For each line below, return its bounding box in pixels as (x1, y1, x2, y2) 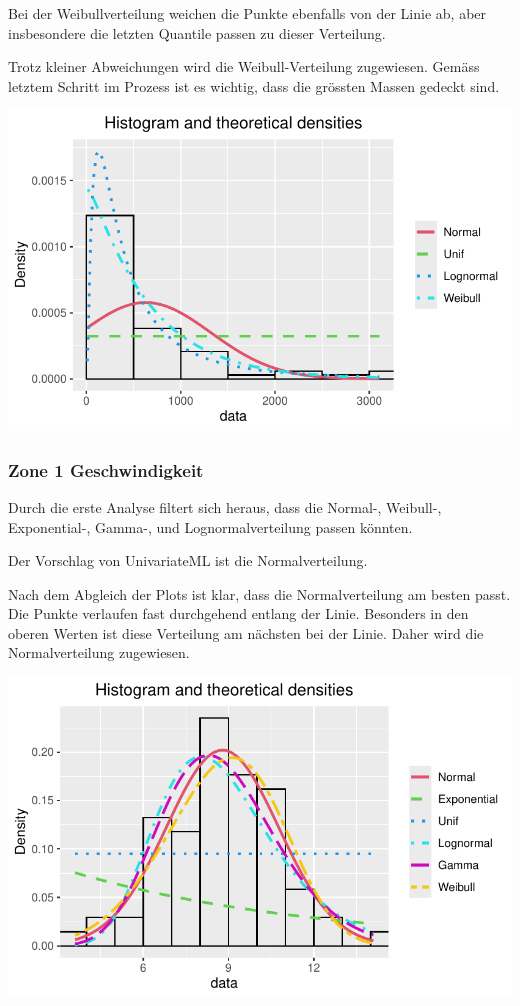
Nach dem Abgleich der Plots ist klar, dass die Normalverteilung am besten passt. (8, 583, 511, 604)
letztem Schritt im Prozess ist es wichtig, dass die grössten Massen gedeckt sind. (8, 75, 500, 96)
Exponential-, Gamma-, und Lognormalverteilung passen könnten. (8, 516, 413, 537)
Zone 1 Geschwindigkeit (8, 457, 204, 482)
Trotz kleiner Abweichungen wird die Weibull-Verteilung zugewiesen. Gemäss (8, 56, 480, 77)
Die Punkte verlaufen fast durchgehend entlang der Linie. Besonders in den (8, 603, 469, 624)
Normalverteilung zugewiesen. (8, 642, 190, 663)
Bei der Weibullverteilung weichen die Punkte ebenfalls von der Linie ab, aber (8, 3, 487, 23)
